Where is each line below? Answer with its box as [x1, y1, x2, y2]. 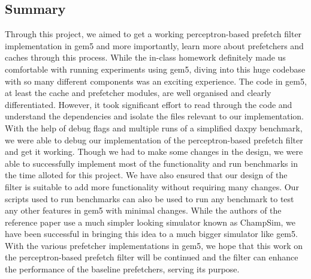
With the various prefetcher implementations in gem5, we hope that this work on [5, 239, 303, 251]
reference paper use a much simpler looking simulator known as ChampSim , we [5, 215, 296, 228]
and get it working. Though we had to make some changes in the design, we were [5, 145, 303, 158]
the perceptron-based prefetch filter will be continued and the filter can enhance [5, 251, 298, 263]
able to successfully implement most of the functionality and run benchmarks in [5, 157, 298, 169]
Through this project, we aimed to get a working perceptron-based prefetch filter [5, 28, 302, 40]
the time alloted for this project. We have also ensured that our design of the [5, 169, 288, 181]
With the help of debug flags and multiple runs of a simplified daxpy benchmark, [5, 121, 303, 134]
